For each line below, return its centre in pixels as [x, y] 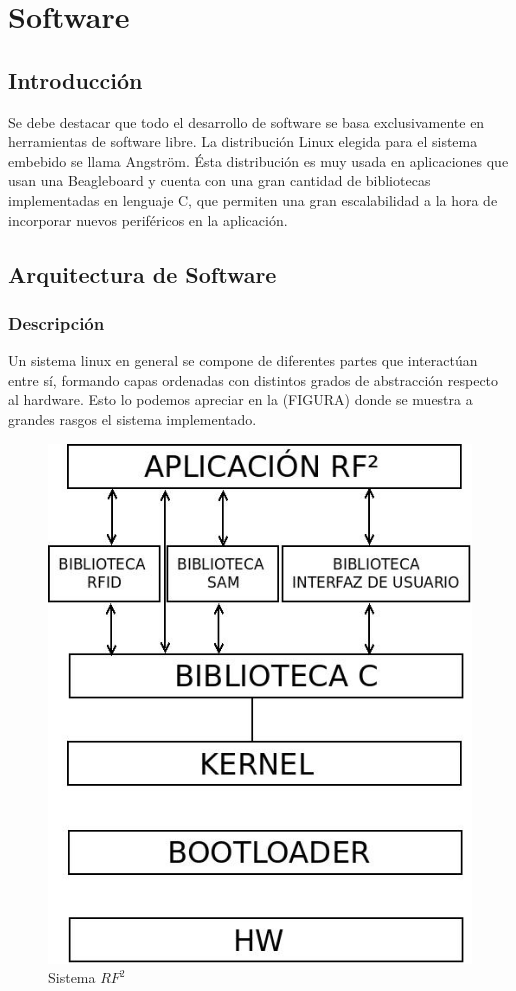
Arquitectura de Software [142, 273]
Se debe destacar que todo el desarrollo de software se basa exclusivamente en [246, 121]
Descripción [56, 322]
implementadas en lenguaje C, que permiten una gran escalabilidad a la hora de [253, 199]
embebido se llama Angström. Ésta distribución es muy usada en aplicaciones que [258, 160]
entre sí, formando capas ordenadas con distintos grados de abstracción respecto [253, 379]
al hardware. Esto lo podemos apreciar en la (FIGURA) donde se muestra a [240, 399]
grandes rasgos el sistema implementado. [132, 418]
